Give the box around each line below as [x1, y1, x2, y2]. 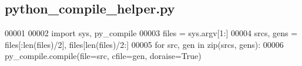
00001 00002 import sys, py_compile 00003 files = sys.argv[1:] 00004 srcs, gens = [5, 27, 298, 39]
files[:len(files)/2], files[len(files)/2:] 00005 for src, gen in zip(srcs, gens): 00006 [5, 38, 284, 50]
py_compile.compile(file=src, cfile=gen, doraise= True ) [5, 50, 202, 62]
